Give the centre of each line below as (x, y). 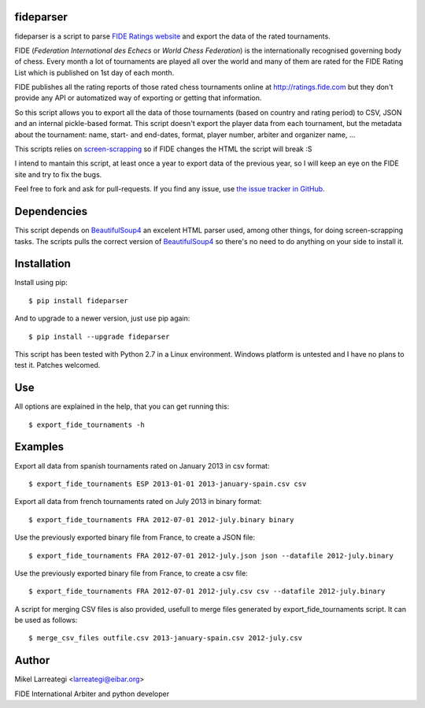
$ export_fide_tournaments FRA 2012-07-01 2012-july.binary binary (161, 519)
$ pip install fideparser (79, 300)
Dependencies (51, 211)
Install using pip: (41, 283)
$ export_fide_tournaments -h (87, 424)
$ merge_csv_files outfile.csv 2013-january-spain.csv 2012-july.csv (166, 638)
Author (32, 660)
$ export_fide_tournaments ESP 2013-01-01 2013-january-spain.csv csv (168, 484)
